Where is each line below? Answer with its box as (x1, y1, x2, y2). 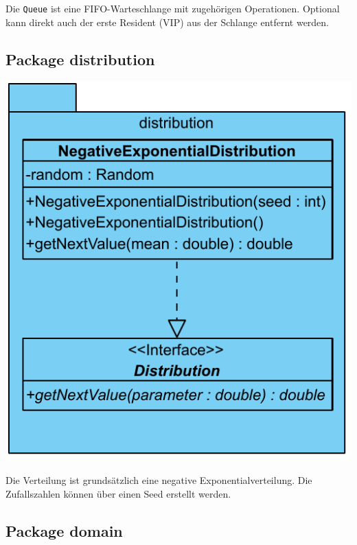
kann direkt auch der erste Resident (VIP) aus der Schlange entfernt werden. (5, 14, 330, 29)
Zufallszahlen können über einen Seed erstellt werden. (5, 486, 231, 500)
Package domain (5, 520, 123, 541)
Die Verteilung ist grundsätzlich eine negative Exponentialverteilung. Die (5, 472, 312, 487)
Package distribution (5, 48, 155, 69)
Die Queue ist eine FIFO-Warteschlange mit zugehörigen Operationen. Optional (5, 1, 340, 15)
